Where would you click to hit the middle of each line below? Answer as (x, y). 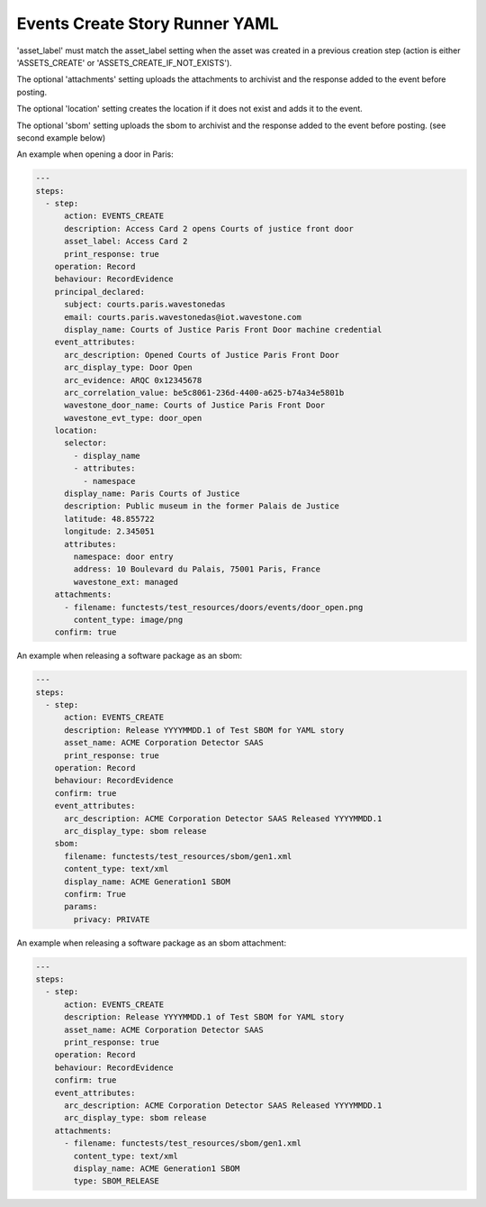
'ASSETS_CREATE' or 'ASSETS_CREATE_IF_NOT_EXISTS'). (125, 62)
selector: (86, 443)
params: (81, 907)
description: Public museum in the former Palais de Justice (202, 506)
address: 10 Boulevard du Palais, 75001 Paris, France (197, 569)
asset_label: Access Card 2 (126, 242)
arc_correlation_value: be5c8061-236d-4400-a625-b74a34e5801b (204, 393)
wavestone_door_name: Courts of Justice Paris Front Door (195, 405)
